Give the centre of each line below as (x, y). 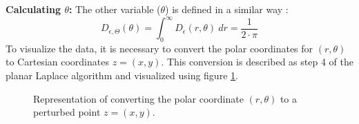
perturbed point (67, 112)
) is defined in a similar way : (227, 9)
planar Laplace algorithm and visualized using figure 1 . (122, 75)
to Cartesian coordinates (57, 62)
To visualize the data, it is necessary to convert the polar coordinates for (159, 48)
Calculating (33, 9)
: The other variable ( (115, 9)
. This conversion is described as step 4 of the (257, 62)
